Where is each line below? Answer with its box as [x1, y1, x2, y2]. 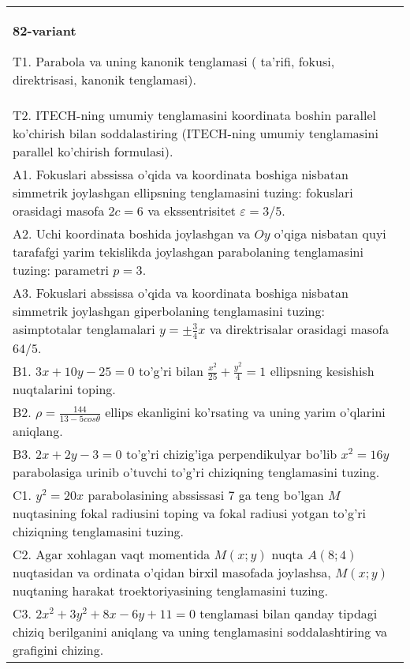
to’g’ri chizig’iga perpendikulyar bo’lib [125, 444, 337, 463]
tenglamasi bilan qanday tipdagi [199, 603, 378, 622]
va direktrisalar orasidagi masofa [209, 320, 389, 338]
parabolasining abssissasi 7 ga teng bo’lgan [88, 485, 324, 504]
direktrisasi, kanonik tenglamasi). [13, 70, 196, 88]
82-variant [13, 21, 76, 39]
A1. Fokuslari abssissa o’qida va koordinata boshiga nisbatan [13, 165, 348, 183]
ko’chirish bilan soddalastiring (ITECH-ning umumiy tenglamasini [13, 124, 378, 142]
